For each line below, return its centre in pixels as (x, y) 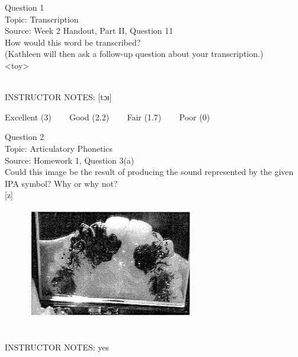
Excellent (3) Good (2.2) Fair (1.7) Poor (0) (108, 117)
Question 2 (25, 137)
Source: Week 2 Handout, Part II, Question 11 (89, 31)
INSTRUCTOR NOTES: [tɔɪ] (58, 97)
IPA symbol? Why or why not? (61, 183)
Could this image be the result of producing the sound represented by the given (149, 172)
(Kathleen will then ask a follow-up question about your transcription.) (134, 54)
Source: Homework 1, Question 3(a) (70, 160)
